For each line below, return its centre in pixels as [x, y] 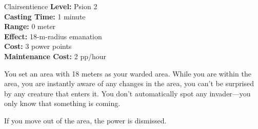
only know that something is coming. [62, 103]
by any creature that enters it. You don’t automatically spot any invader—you [127, 93]
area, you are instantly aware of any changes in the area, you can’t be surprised [129, 83]
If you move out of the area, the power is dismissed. [85, 120]
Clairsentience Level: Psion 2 [51, 6]
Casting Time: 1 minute [45, 16]
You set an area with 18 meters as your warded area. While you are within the [128, 73]
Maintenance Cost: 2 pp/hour [55, 56]
